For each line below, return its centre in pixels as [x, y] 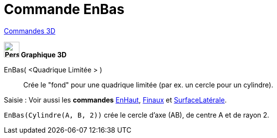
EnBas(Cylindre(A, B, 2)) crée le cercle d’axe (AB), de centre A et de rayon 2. [137, 115]
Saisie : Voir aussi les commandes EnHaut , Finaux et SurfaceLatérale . [115, 100]
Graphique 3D [44, 54]
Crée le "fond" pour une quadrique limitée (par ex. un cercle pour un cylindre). [148, 85]
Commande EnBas [64, 9]
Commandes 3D [30, 31]
